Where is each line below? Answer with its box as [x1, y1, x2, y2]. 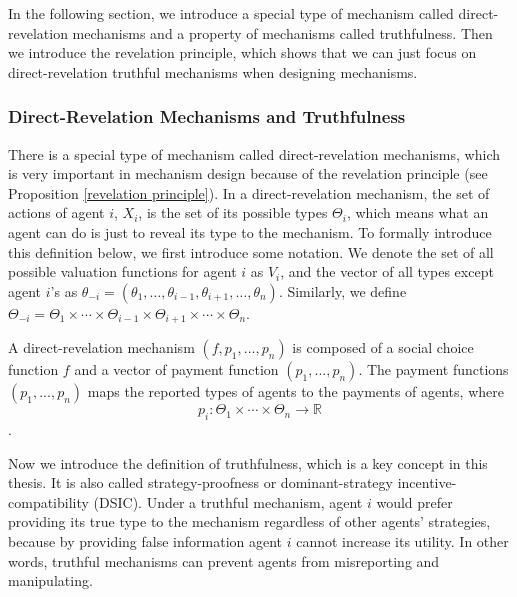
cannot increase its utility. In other [296, 530, 509, 551]
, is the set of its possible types [138, 202, 328, 223]
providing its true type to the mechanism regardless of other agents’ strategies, [8, 511, 491, 532]
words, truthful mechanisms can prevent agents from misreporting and [8, 550, 440, 571]
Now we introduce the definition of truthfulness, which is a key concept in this [8, 452, 488, 473]
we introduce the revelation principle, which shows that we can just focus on [8, 42, 477, 63]
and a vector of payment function [74, 359, 279, 380]
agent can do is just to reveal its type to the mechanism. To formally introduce [8, 221, 492, 242]
